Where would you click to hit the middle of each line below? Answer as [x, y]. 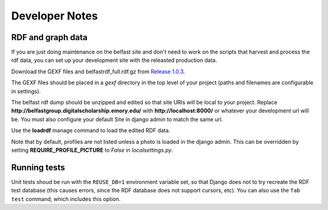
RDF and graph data [50, 37]
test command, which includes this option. [66, 199]
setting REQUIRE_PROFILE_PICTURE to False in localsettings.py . [92, 150]
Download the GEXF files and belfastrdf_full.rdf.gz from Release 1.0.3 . [98, 71]
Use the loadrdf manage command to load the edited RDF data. [91, 130]
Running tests [38, 167]
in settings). [26, 91]
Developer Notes [55, 16]
